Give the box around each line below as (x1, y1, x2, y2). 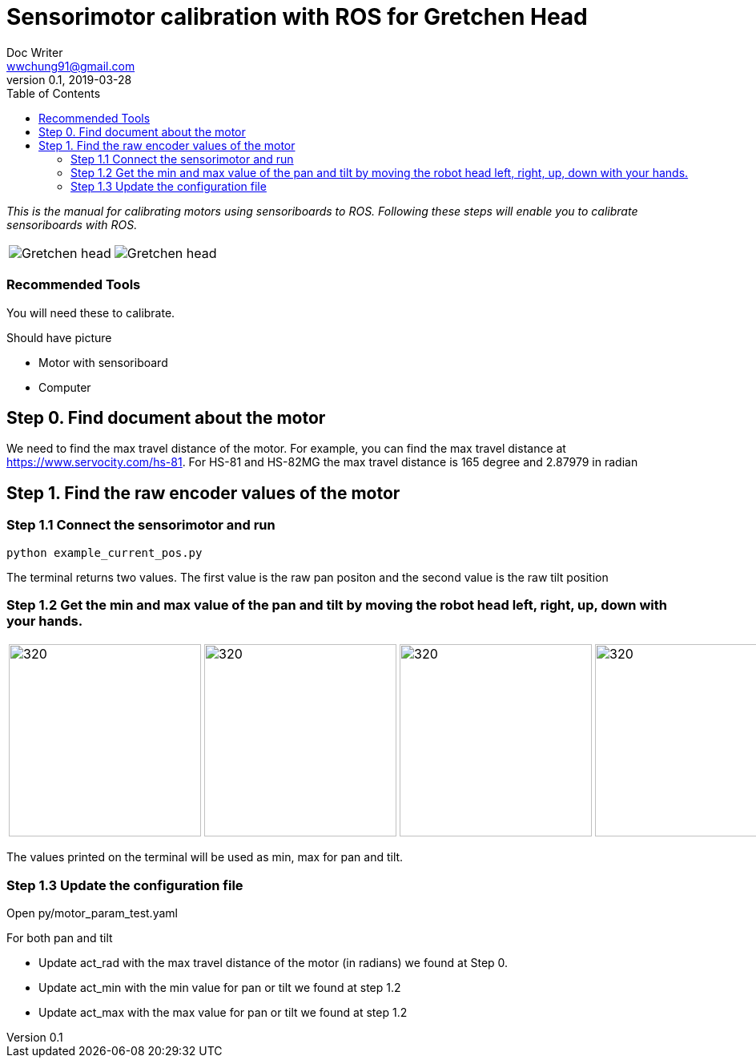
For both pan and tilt (6, 931, 113, 945)
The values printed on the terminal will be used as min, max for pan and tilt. (6, 850, 404, 864)
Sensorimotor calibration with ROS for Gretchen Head (6, 3, 588, 30)
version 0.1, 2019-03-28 (6, 72, 132, 87)
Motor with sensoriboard (38, 355, 168, 369)
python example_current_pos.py (6, 546, 203, 559)
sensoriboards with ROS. (6, 217, 138, 232)
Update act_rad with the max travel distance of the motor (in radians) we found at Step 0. (38, 956, 509, 970)
